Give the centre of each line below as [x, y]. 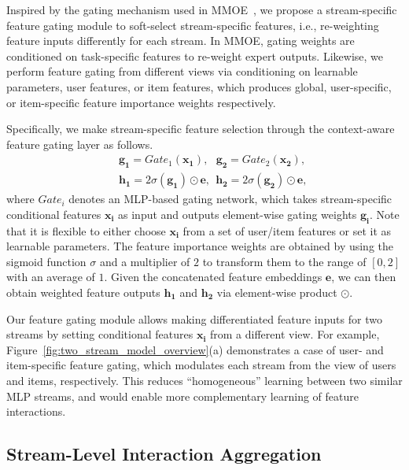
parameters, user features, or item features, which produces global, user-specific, [199, 86]
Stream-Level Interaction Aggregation [164, 454]
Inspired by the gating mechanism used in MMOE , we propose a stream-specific [202, 9]
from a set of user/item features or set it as [287, 230]
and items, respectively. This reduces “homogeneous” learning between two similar [204, 380]
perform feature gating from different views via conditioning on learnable [182, 71]
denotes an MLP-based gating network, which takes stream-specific [230, 199]
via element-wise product [277, 292]
